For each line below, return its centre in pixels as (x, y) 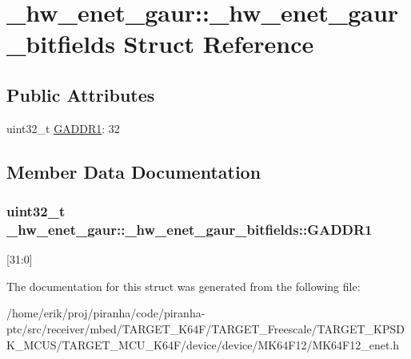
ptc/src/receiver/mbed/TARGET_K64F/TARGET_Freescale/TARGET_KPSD (205, 329)
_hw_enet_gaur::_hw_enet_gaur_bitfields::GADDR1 (190, 229)
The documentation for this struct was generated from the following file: (184, 286)
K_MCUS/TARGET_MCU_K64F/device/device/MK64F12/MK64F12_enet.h (203, 344)
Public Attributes (81, 94)
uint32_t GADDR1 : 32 (63, 128)
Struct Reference (219, 44)
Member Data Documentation (134, 171)
